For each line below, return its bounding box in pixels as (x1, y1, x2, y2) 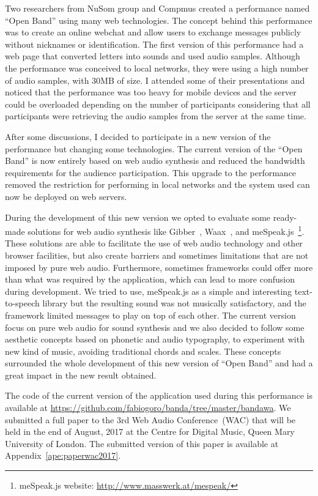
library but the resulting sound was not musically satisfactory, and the (42, 297, 306, 309)
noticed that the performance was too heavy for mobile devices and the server (5, 86, 297, 98)
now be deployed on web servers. (5, 190, 127, 202)
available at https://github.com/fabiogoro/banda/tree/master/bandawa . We (5, 401, 291, 414)
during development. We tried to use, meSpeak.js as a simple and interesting (5, 284, 292, 297)
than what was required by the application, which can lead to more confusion (5, 273, 295, 286)
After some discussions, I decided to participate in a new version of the (5, 130, 271, 143)
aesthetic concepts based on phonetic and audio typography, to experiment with (5, 333, 305, 346)
